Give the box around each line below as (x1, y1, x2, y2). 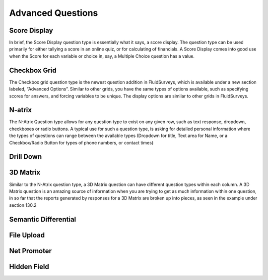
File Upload (9, 231, 45, 239)
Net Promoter (9, 246, 52, 255)
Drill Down (9, 152, 42, 161)
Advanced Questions (9, 7, 98, 18)
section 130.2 (9, 202, 37, 208)
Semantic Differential (9, 215, 76, 224)
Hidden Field (9, 262, 49, 271)
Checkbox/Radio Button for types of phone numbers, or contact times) (9, 140, 154, 145)
